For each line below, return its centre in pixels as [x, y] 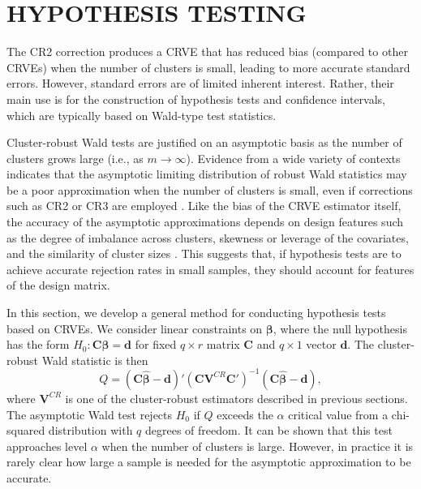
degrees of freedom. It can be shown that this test [269, 430]
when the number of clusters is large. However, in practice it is [258, 446]
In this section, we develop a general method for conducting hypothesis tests [196, 313]
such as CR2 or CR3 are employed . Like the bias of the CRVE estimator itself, [204, 206]
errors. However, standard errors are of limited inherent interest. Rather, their [200, 83]
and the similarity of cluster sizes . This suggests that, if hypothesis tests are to [204, 253]
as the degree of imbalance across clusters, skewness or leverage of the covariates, [208, 237]
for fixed [156, 344]
